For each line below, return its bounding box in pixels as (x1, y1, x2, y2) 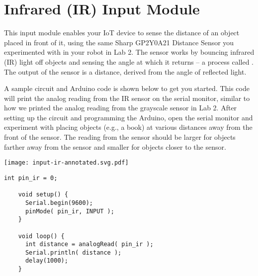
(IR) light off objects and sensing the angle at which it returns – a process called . (4, 56, 254, 67)
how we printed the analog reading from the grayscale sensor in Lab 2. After (4, 102, 237, 113)
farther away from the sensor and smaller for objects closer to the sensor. (4, 141, 226, 152)
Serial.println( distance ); (25, 249, 122, 256)
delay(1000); (25, 257, 68, 265)
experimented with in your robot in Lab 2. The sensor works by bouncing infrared (4, 47, 255, 57)
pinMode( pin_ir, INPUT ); (25, 207, 114, 215)
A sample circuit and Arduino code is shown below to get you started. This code (4, 83, 250, 93)
